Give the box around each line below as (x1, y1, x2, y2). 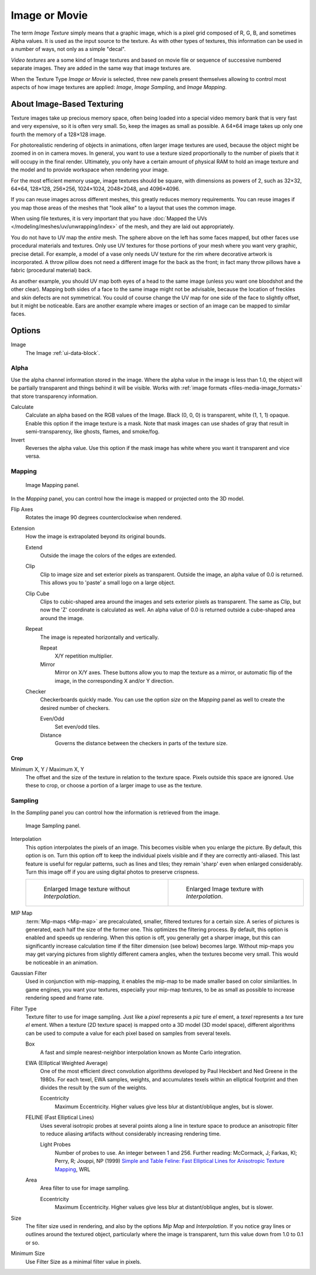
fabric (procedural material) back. (11, 267, 92, 274)
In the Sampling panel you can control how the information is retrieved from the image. (11, 809, 220, 816)
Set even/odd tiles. (54, 723, 101, 730)
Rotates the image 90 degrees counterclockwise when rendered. (25, 514, 182, 521)
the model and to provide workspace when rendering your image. (11, 166, 169, 173)
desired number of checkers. (40, 704, 111, 711)
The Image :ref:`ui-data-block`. (25, 349, 101, 356)
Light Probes (40, 1141, 71, 1148)
